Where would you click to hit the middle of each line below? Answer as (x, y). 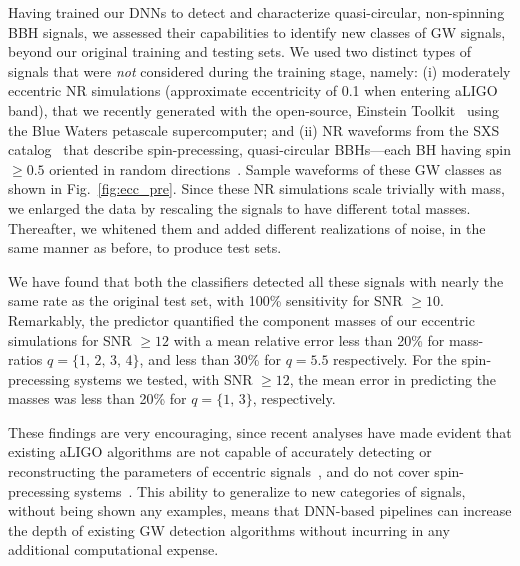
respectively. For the (395, 359)
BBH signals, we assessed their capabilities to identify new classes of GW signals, (257, 31)
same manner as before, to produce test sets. (145, 247)
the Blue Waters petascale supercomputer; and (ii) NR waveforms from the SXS (254, 129)
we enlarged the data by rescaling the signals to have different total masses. (239, 207)
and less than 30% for (214, 359)
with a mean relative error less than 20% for (309, 339)
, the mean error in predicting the (393, 378)
